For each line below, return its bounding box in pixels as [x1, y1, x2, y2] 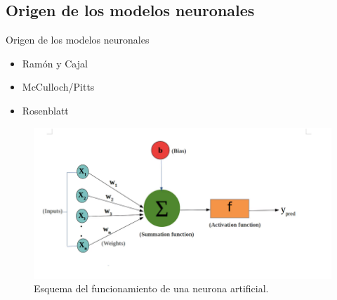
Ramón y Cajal [22, 56, 88, 70]
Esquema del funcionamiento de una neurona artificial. [34, 281, 269, 296]
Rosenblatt [22, 103, 69, 117]
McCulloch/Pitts [22, 79, 95, 94]
